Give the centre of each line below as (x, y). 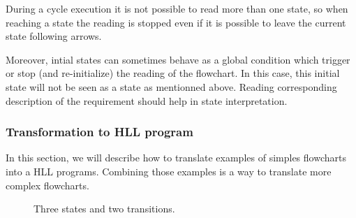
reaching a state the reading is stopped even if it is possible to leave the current (176, 22)
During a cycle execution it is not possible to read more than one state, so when (177, 8)
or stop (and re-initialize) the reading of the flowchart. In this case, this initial (173, 73)
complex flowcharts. (47, 185)
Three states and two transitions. (104, 209)
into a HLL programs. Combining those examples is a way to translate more (169, 171)
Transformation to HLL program (99, 132)
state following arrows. (54, 36)
